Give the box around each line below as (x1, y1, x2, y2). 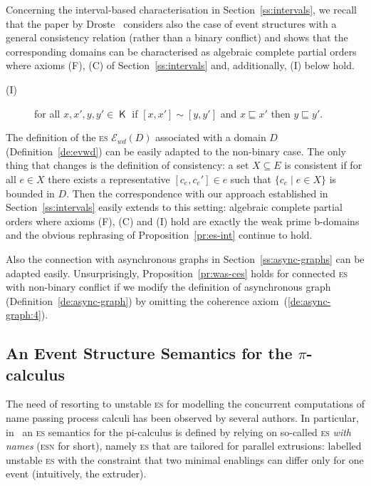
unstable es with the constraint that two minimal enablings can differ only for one (6, 452, 364, 467)
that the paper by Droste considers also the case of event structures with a (6, 16, 337, 31)
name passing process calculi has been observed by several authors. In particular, (6, 410, 359, 425)
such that (230, 171, 272, 186)
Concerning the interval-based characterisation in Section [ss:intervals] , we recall (6, 2, 357, 16)
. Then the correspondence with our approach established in (66, 185, 328, 200)
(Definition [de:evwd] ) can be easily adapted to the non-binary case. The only (6, 143, 346, 158)
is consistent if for (284, 157, 362, 172)
